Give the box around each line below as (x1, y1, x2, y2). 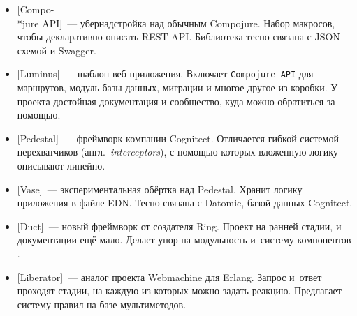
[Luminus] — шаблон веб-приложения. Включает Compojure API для (17, 66, 314, 81)
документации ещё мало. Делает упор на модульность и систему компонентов (17, 232, 351, 247)
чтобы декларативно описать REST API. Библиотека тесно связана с (17, 29, 312, 44)
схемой (17, 43, 48, 57)
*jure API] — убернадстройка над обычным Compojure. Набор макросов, (17, 15, 335, 30)
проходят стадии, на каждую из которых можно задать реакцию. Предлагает (17, 283, 342, 298)
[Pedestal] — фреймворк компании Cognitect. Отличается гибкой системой (17, 130, 339, 145)
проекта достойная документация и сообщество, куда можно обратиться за (17, 93, 335, 108)
